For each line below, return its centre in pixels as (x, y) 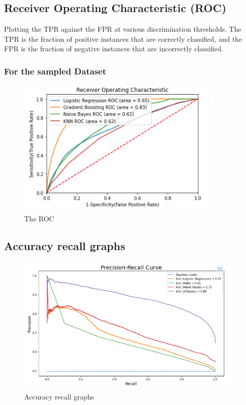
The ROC (39, 218)
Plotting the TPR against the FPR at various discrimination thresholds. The (123, 29)
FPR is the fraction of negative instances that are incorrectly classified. (114, 49)
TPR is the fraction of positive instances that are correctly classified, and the (123, 38)
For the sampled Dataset (55, 71)
